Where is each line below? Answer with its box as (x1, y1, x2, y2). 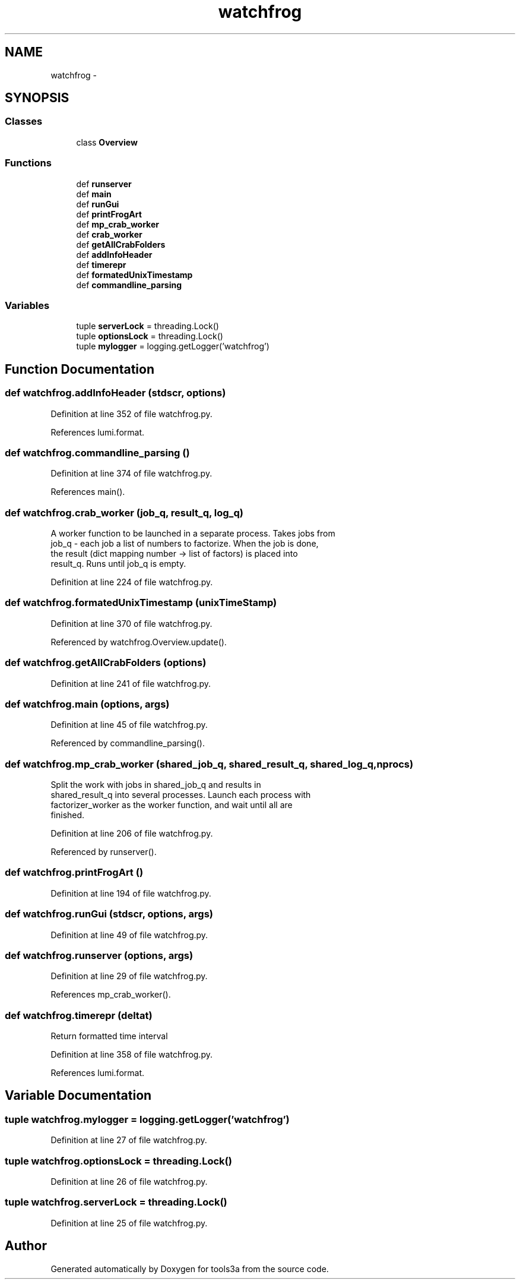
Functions (5, 157, 52, 169)
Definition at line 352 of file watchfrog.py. (50, 408, 213, 419)
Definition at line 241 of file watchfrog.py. (50, 678, 211, 689)
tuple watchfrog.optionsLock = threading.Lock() (5, 1154, 232, 1167)
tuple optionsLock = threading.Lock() (76, 331, 223, 342)
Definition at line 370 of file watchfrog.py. (50, 618, 213, 629)
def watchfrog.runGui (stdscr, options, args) (5, 908, 213, 920)
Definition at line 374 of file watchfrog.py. (50, 468, 213, 479)
